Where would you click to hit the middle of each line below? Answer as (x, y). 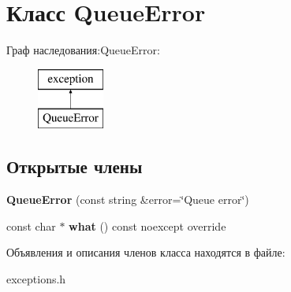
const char (31, 225)
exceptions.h (36, 278)
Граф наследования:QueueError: (83, 50)
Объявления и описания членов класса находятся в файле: (146, 252)
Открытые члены (75, 166)
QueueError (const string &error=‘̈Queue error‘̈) (128, 200)
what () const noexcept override (147, 225)
